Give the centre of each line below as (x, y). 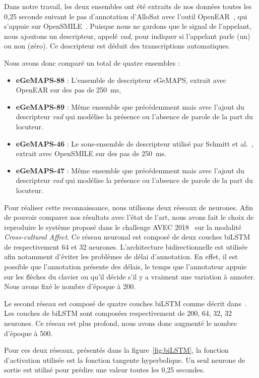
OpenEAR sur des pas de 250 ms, (69, 90)
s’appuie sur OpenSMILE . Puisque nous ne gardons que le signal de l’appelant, (128, 26)
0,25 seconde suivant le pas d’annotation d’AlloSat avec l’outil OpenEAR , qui (126, 16)
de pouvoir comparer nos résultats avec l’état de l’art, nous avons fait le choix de (129, 217)
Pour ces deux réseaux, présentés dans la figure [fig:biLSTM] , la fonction (116, 350)
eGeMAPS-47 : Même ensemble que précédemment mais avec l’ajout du (130, 170)
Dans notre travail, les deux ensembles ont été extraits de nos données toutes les (128, 6)
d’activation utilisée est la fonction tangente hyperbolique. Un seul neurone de (125, 360)
